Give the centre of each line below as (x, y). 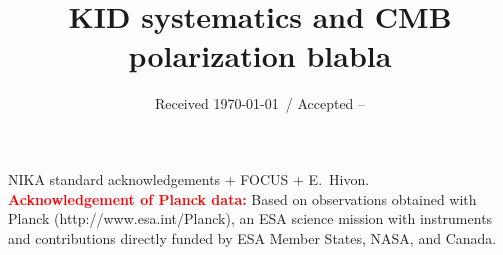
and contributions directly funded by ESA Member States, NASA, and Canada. (252, 237)
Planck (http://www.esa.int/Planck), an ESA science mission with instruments (250, 218)
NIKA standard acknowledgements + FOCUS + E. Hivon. (189, 178)
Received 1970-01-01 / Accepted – (260, 103)
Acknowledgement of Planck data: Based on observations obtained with (242, 198)
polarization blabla (260, 55)
